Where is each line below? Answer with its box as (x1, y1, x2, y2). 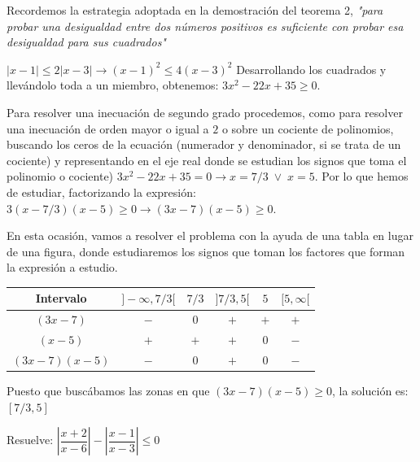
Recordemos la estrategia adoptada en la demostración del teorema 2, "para (7, 2, 383, 18)
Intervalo (35, 290, 87, 307)
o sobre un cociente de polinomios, (221, 120, 394, 137)
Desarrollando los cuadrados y (236, 60, 387, 77)
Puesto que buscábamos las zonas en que (7, 382, 210, 399)
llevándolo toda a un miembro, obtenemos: (7, 76, 219, 94)
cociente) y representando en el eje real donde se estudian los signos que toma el (7, 151, 407, 168)
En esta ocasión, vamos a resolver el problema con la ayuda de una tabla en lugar (7, 227, 413, 244)
